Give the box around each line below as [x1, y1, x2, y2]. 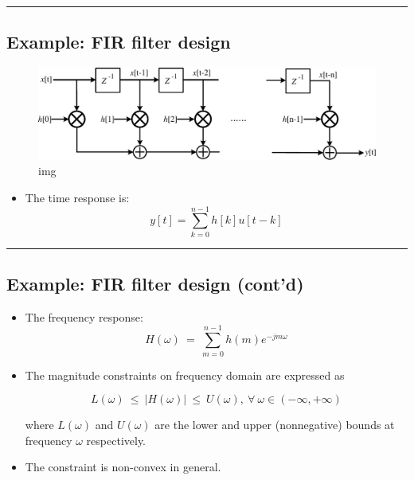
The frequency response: [25, 308, 143, 325]
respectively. [86, 431, 146, 448]
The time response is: [25, 189, 130, 205]
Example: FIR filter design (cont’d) [6, 271, 304, 296]
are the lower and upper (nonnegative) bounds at [154, 416, 395, 433]
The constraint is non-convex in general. [25, 459, 221, 475]
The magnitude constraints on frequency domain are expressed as [25, 366, 345, 383]
